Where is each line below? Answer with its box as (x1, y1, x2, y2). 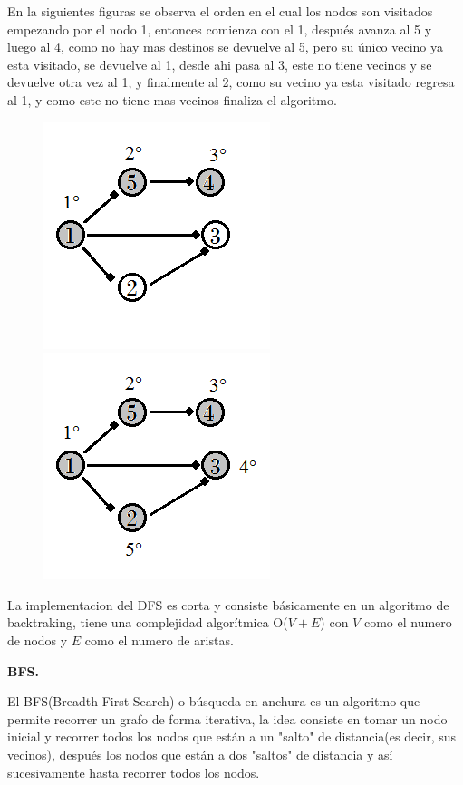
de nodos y (7, 630, 68, 649)
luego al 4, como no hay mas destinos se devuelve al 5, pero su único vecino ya (7, 37, 444, 56)
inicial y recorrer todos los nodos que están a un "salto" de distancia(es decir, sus (7, 727, 457, 746)
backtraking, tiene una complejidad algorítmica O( (7, 613, 288, 632)
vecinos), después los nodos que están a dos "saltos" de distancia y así (7, 744, 393, 763)
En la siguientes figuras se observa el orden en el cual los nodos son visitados (7, 2, 433, 20)
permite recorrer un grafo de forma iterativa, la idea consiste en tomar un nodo (7, 709, 448, 728)
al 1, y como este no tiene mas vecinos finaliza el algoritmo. (7, 90, 337, 109)
